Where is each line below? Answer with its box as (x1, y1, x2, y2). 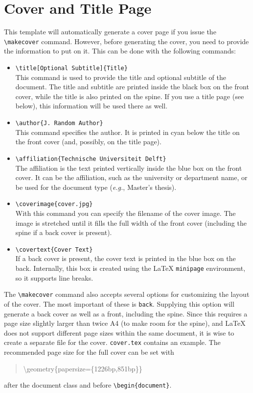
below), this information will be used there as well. (15, 101, 168, 111)
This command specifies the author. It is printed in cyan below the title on (15, 127, 240, 137)
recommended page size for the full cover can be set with (4, 346, 174, 357)
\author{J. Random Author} (15, 120, 103, 127)
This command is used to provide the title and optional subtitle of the (15, 72, 226, 82)
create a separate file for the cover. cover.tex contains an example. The (4, 337, 221, 347)
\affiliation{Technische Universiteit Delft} (15, 155, 166, 162)
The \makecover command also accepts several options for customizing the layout (4, 289, 250, 299)
